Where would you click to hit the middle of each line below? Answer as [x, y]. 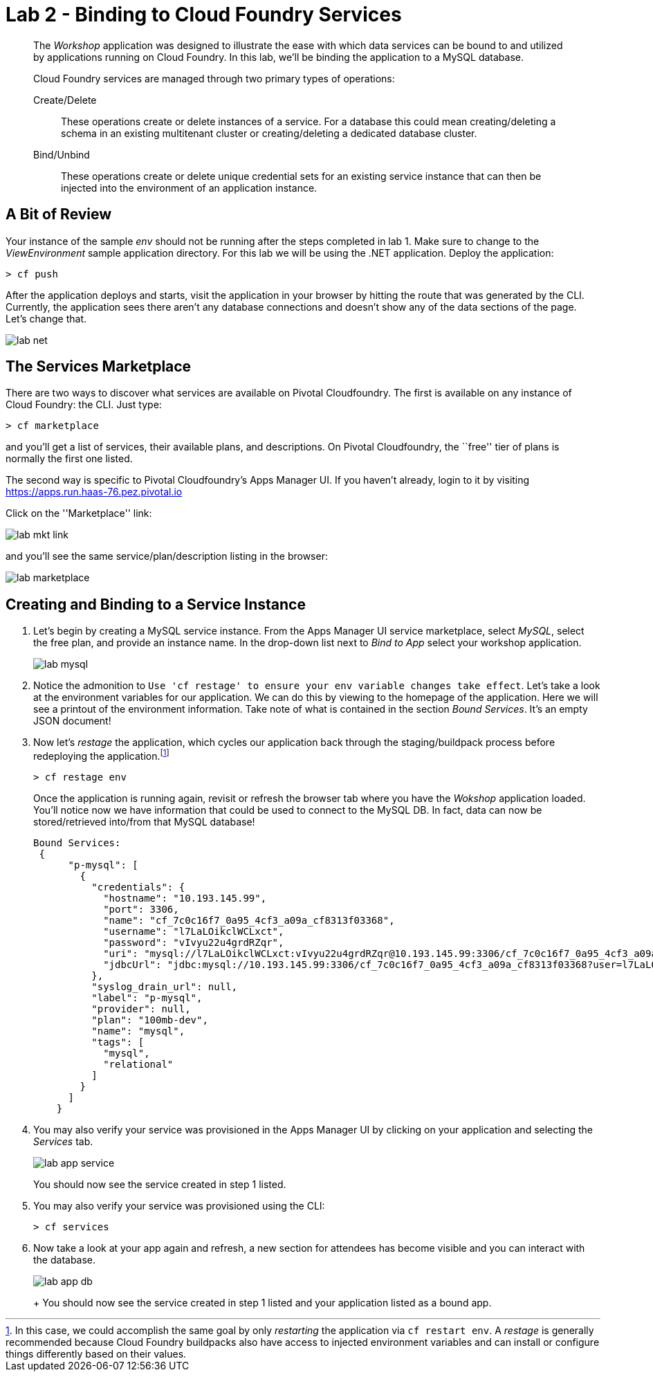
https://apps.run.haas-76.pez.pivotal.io [94, 492]
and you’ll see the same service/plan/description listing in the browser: [167, 556]
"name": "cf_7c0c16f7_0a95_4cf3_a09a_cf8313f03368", [249, 920]
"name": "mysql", [138, 1031]
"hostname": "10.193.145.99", [185, 898]
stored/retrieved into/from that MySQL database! [144, 821]
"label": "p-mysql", [147, 997]
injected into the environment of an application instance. [189, 188]
